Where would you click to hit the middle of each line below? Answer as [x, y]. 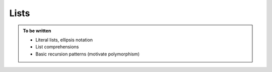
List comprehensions [57, 47]
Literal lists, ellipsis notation [64, 40]
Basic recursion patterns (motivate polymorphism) [88, 54]
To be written [37, 31]
